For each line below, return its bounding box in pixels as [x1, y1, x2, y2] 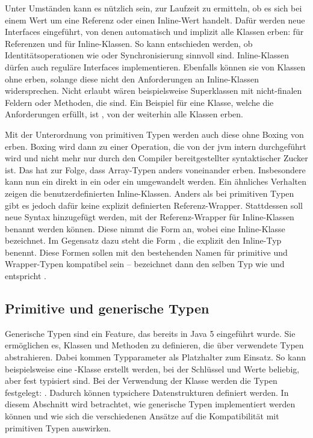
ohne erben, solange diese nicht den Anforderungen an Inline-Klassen [5, 72, 259, 85]
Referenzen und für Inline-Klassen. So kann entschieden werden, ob [5, 37, 253, 49]
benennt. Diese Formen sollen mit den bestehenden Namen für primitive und [5, 245, 288, 258]
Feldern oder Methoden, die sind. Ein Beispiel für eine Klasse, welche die [5, 96, 274, 108]
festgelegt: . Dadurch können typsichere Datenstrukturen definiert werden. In [5, 386, 289, 398]
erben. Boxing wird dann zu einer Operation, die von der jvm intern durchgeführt [5, 140, 306, 152]
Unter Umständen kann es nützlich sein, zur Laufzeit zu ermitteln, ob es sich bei [5, 2, 302, 14]
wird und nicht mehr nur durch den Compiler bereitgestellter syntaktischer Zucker [5, 152, 308, 164]
